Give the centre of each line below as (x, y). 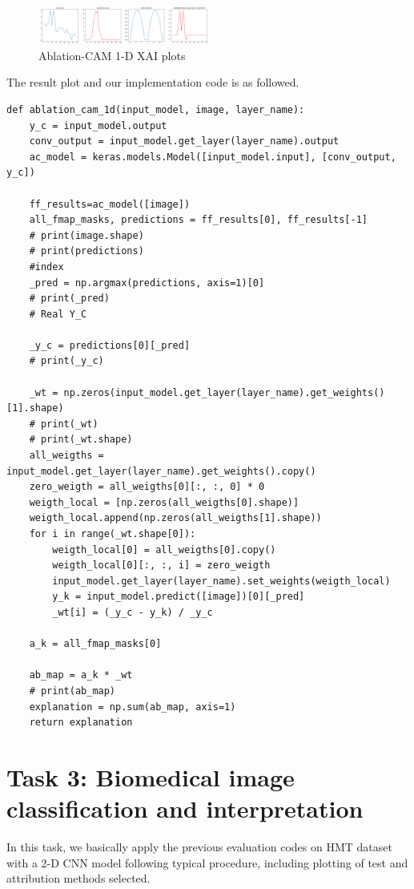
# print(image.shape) (86, 235)
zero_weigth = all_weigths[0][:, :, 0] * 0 (147, 487)
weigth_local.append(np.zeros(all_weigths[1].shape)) (175, 518)
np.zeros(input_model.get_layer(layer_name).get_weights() (224, 392)
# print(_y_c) (66, 361)
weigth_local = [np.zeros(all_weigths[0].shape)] (164, 502)
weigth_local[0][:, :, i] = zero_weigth (161, 566)
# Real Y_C (58, 314)
